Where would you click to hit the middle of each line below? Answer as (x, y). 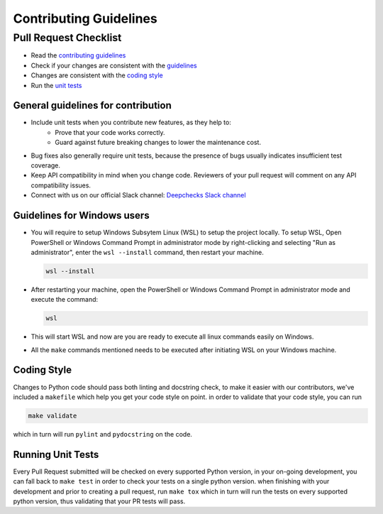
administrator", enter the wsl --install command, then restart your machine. (147, 252)
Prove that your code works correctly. (110, 132)
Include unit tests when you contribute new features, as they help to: (131, 122)
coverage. (45, 165)
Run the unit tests (56, 85)
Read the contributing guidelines (78, 55)
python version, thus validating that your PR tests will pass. (99, 501)
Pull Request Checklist (67, 38)
